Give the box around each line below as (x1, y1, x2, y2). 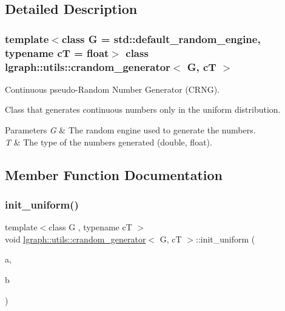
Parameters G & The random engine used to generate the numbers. (5, 124, 256, 136)
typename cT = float (5, 45, 109, 60)
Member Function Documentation (5, 165, 223, 184)
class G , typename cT (49, 221, 132, 233)
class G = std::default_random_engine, (61, 31, 261, 46)
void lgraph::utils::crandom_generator (5, 232, 146, 245)
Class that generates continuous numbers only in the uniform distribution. (5, 103, 281, 116)
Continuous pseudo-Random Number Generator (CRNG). (5, 82, 220, 95)
